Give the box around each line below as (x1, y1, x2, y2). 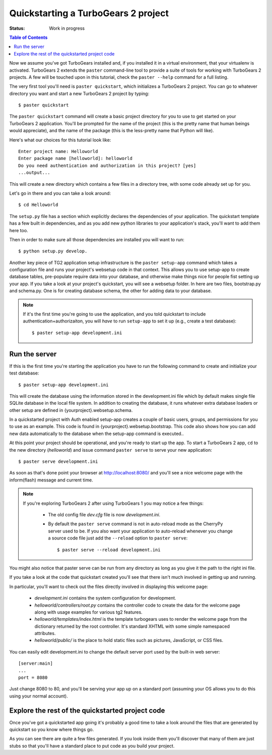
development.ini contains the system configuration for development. (34, 595, 176, 601)
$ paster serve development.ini (18, 459, 98, 464)
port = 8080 (18, 675, 48, 681)
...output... (18, 170, 50, 176)
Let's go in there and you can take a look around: (9, 190, 111, 196)
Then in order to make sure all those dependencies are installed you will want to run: (9, 236, 185, 242)
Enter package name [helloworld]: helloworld (18, 155, 133, 161)
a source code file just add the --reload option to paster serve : (48, 535, 188, 541)
